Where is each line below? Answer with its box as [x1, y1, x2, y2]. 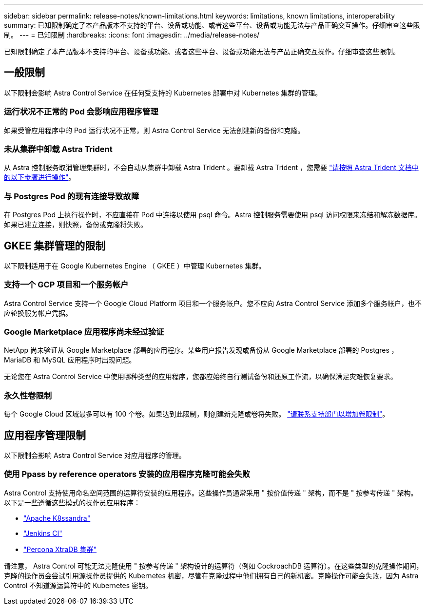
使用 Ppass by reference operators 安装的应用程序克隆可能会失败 [4, 469, 251, 479]
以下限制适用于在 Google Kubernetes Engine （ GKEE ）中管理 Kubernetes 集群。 [4, 261, 266, 270]
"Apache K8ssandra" [23, 514, 91, 522]
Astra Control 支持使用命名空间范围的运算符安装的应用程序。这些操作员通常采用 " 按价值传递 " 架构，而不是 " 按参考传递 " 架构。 [4, 488, 418, 497]
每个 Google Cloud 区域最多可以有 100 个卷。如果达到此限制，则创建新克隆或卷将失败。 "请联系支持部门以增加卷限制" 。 [4, 410, 389, 419]
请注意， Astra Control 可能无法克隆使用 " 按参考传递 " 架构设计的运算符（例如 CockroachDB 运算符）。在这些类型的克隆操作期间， [4, 561, 423, 570]
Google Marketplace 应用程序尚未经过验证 [4, 327, 164, 337]
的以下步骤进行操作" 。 [4, 173, 76, 182]
